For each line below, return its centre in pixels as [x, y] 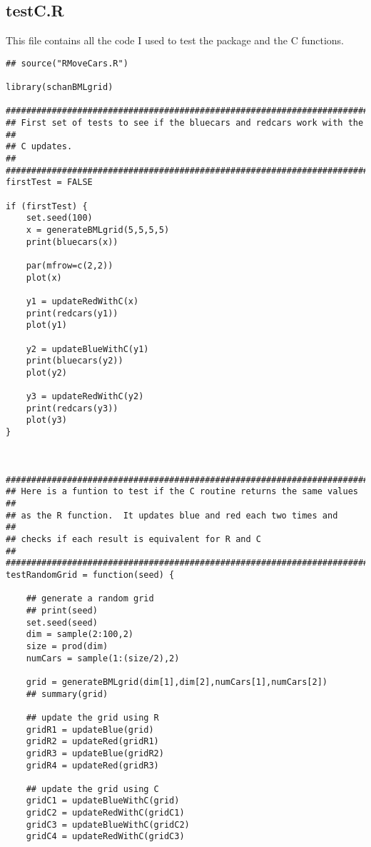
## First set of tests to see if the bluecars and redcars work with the [185, 123]
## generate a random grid [90, 599]
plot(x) [44, 277]
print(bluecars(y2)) [75, 361]
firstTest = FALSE [49, 182]
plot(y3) [46, 420]
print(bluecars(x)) [72, 242]
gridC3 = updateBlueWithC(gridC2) [108, 825]
